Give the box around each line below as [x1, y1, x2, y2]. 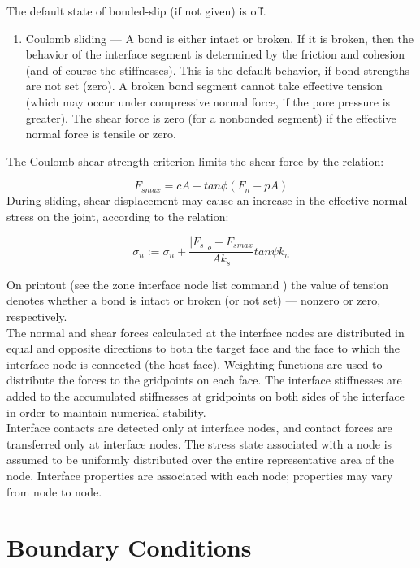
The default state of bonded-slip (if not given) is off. [6, 2, 266, 19]
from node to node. [6, 483, 102, 500]
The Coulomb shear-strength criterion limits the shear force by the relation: [6, 152, 384, 169]
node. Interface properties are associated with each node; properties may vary [6, 466, 393, 483]
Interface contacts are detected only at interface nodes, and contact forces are [6, 419, 392, 436]
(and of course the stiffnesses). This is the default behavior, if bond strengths [25, 61, 409, 78]
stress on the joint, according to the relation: [6, 207, 229, 224]
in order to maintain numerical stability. [6, 403, 206, 420]
